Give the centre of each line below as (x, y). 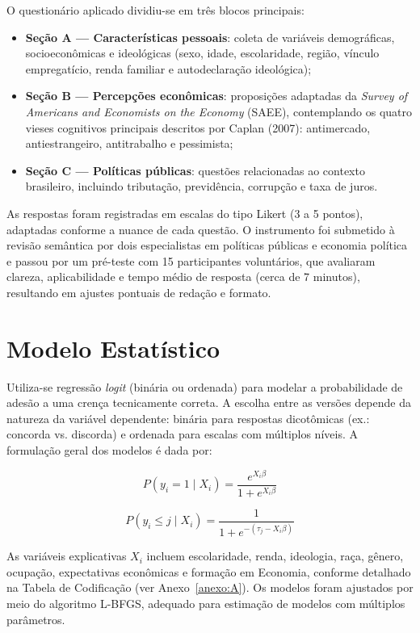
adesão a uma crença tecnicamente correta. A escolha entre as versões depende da (209, 402)
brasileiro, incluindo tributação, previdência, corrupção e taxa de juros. (202, 186)
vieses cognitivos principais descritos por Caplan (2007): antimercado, (198, 127)
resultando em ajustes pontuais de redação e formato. (139, 292)
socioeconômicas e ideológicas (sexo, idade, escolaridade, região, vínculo (202, 53)
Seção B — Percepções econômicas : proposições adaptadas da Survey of (216, 96)
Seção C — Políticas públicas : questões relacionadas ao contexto (195, 170)
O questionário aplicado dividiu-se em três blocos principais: (155, 10)
